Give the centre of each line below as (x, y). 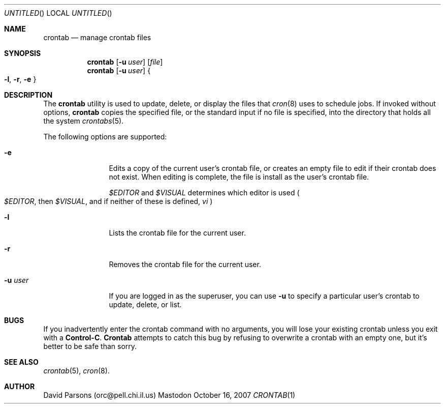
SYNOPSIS (23, 53)
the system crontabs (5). (84, 121)
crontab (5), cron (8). (76, 371)
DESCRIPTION (28, 95)
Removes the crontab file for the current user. (185, 264)
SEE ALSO (21, 362)
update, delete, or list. (145, 304)
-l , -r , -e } (20, 79)
